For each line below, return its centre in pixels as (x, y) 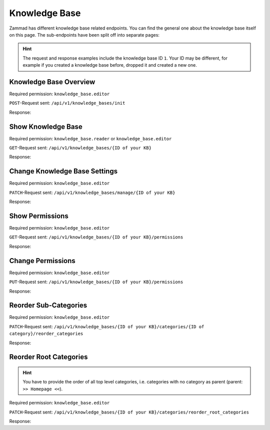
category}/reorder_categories (46, 334)
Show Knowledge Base (46, 127)
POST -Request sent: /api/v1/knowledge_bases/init (67, 103)
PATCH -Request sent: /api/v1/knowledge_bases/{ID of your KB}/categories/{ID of (107, 326)
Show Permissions (39, 216)
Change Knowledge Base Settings (63, 171)
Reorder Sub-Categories (48, 305)
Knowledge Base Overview (52, 82)
